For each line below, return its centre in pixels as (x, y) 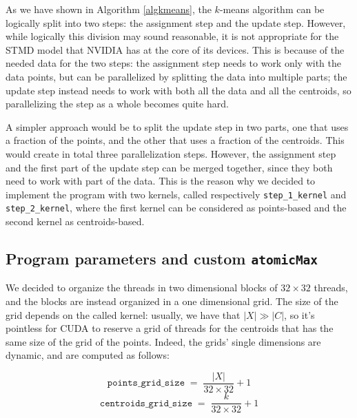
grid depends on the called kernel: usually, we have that (123, 314)
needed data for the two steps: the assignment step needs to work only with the (173, 63)
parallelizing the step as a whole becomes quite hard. (117, 104)
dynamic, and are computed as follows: (88, 355)
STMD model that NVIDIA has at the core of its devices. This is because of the (175, 49)
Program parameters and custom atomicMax (162, 259)
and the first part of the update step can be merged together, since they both (169, 167)
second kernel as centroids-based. (75, 221)
